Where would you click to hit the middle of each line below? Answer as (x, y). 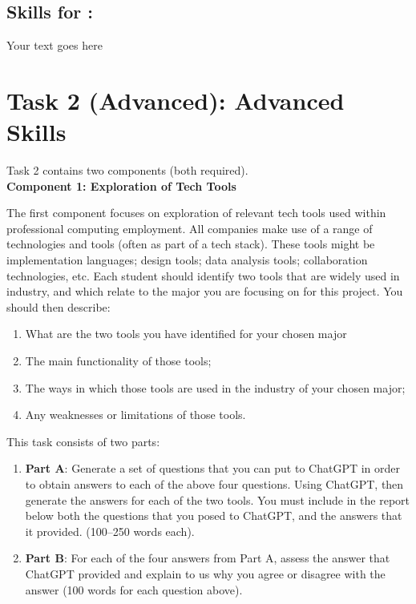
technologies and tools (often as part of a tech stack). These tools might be (191, 244)
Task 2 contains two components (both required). (127, 170)
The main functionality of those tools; (118, 361)
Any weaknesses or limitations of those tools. (135, 415)
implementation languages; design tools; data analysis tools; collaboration (187, 260)
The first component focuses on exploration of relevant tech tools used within (196, 213)
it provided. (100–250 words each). (110, 531)
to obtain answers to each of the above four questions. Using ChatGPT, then (214, 484)
